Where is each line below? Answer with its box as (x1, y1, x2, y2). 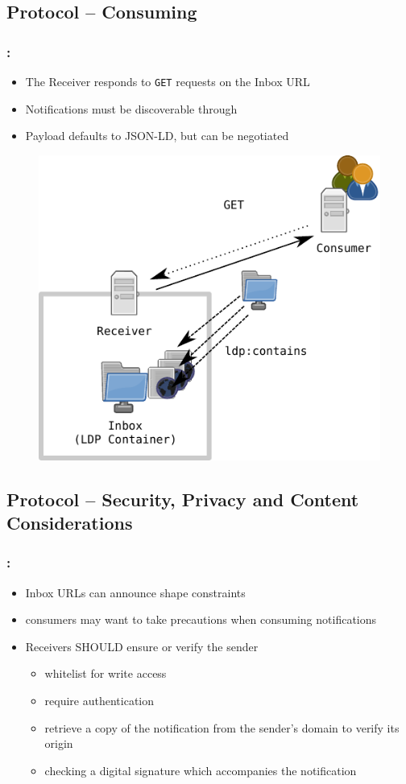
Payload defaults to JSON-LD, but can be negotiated (25, 127, 289, 144)
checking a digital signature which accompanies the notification (44, 761, 357, 778)
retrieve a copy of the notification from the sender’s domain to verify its (44, 719, 400, 736)
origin (44, 735, 73, 752)
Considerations (6, 510, 133, 535)
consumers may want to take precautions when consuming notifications (25, 611, 377, 628)
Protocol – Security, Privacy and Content (6, 486, 359, 511)
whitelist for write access (44, 665, 167, 682)
